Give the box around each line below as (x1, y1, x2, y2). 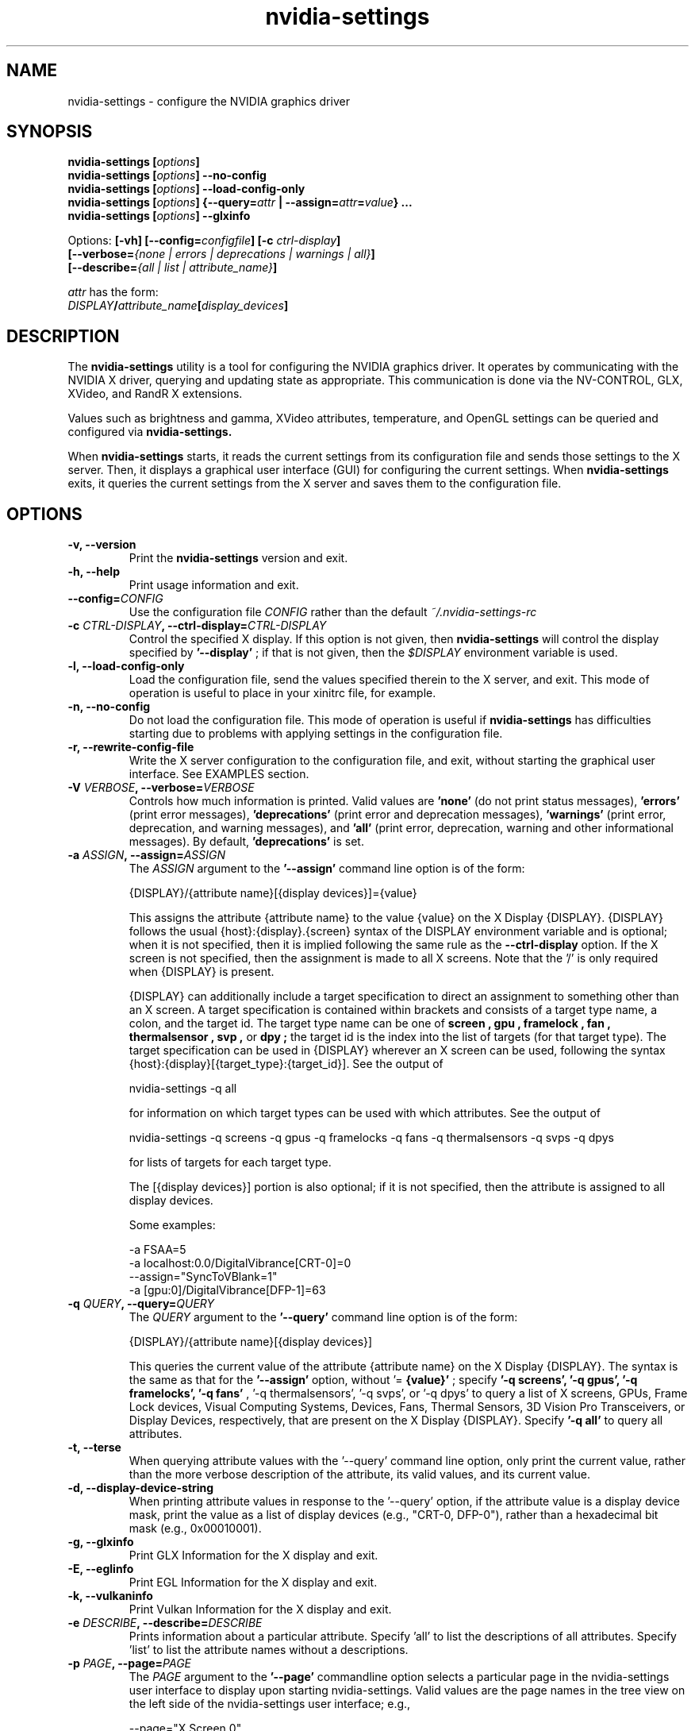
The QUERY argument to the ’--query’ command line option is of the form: (129, 1310, 518, 1324)
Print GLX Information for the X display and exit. (129, 1548, 378, 1563)
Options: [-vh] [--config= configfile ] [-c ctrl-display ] (67, 233, 341, 248)
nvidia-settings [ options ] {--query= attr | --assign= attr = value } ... (67, 195, 413, 210)
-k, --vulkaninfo (67, 1589, 153, 1603)
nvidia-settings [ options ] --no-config (67, 168, 267, 183)
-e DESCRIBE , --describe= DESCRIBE (67, 1616, 263, 1630)
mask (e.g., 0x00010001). (129, 1521, 262, 1536)
